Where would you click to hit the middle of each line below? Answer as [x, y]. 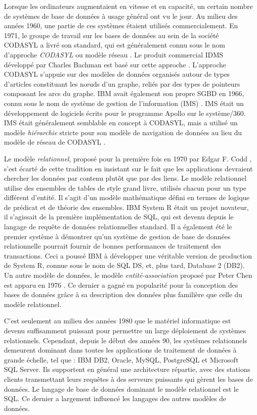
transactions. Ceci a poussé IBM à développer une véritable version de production [128, 255]
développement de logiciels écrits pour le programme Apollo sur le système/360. [125, 113]
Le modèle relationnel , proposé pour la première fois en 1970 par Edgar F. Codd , [128, 158]
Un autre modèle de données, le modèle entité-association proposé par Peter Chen [128, 275]
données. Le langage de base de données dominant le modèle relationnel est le [121, 389]
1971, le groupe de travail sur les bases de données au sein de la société [111, 35]
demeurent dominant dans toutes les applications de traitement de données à [120, 350]
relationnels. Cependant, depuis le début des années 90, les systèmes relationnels [126, 340]
